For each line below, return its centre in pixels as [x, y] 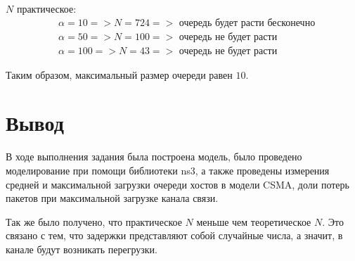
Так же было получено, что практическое [94, 221]
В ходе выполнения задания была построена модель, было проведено [154, 157]
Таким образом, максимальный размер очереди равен [119, 74]
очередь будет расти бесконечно [247, 23]
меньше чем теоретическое [254, 221]
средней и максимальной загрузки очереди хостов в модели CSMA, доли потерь [177, 184]
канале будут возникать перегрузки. [82, 249]
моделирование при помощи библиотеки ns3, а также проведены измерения [168, 170]
